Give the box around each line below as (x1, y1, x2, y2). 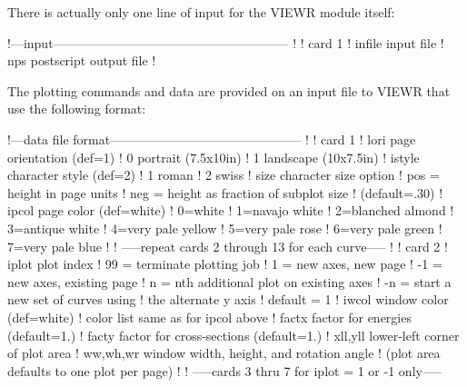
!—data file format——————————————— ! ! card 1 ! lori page (7, 129, 416, 148)
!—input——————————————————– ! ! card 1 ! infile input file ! (7, 33, 444, 52)
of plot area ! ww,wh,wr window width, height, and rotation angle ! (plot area (7, 343, 441, 362)
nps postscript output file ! (7, 51, 156, 70)
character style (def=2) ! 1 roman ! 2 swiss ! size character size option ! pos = (7, 165, 440, 184)
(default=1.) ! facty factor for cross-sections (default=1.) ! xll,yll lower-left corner (7, 325, 460, 344)
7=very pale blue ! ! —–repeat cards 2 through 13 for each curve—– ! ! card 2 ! (7, 236, 448, 255)
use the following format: (7, 99, 146, 118)
